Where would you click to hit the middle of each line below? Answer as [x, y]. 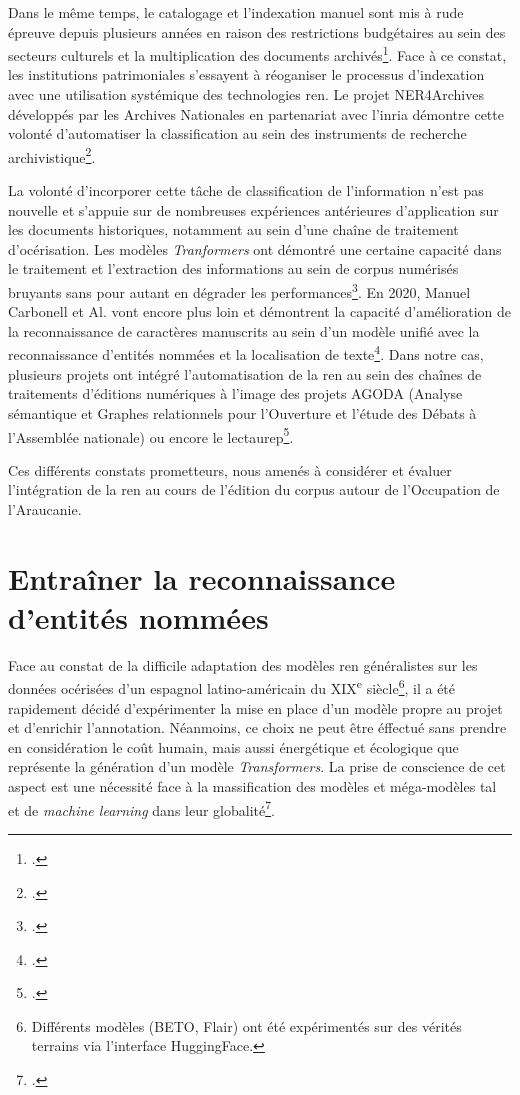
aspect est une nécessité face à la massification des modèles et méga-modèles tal [252, 786]
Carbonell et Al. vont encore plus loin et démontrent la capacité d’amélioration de [260, 311]
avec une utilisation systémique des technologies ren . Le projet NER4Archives [246, 94]
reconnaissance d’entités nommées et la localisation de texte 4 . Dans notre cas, [246, 353]
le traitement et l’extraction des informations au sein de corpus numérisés [233, 268]
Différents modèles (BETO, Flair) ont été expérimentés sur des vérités [246, 1025]
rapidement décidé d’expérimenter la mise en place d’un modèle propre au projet [255, 707]
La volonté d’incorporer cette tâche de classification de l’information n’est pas [246, 190]
